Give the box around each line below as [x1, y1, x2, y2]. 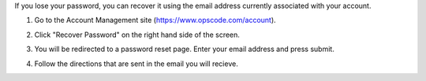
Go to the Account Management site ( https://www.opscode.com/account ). [34, 16, 276, 25]
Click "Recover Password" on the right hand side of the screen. [34, 30, 241, 39]
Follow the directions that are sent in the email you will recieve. [34, 59, 238, 68]
